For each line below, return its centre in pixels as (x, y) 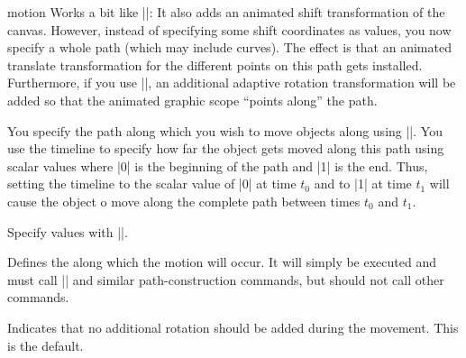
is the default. (46, 345)
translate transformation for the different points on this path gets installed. (215, 64)
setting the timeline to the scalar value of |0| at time (152, 184)
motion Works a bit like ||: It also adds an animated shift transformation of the (226, 12)
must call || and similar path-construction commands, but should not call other (226, 279)
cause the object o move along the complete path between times (184, 201)
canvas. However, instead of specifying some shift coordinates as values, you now (229, 29)
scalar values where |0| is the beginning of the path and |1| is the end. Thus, (218, 165)
